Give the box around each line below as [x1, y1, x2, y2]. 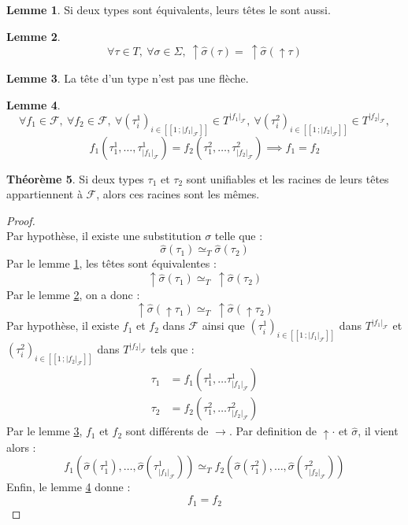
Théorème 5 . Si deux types [6, 170, 144, 187]
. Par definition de [228, 423, 317, 439]
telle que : [214, 227, 263, 244]
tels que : [150, 341, 195, 357]
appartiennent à [6, 186, 83, 202]
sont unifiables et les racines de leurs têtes [186, 170, 389, 187]
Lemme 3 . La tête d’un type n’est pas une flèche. [6, 70, 249, 87]
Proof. [6, 212, 35, 228]
